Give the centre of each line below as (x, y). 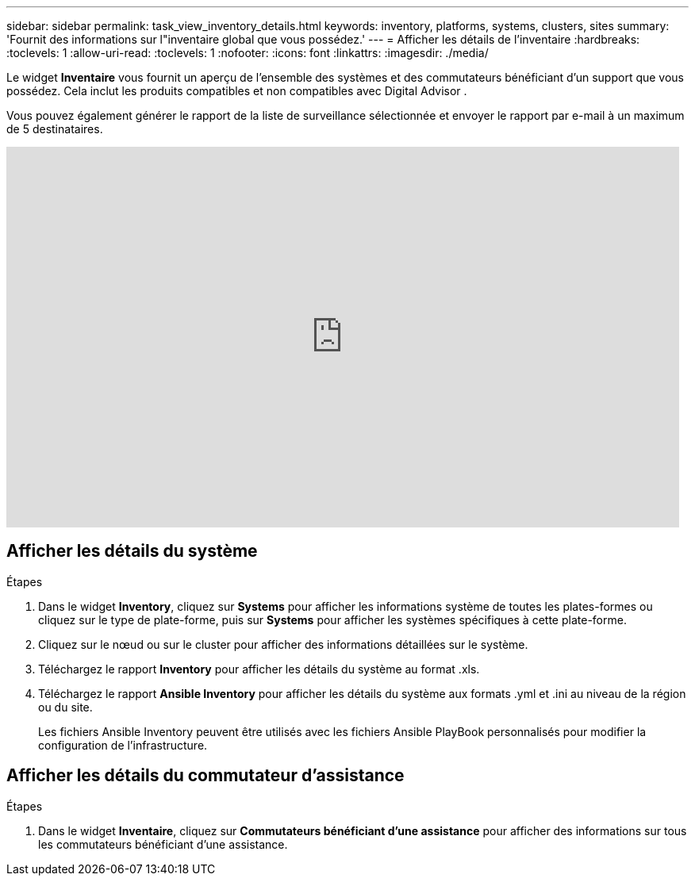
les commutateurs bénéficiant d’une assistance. (163, 844)
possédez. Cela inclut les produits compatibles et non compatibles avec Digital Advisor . (237, 91)
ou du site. (65, 707)
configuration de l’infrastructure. (123, 745)
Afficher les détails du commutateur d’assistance (205, 776)
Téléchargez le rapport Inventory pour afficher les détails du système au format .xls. (259, 669)
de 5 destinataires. (55, 129)
